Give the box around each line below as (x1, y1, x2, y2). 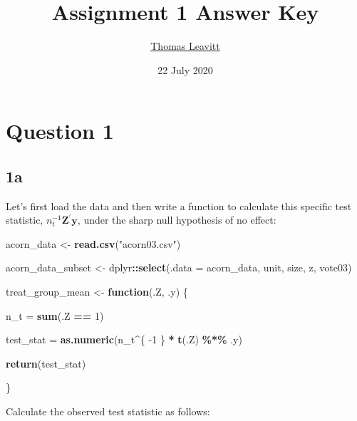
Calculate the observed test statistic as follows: (6, 404, 210, 419)
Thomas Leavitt (150, 38, 220, 53)
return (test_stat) (6, 355, 86, 370)
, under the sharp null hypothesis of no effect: (77, 212, 276, 227)
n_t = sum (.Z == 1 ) (6, 308, 104, 323)
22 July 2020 (157, 62, 213, 77)
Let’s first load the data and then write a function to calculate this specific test (6, 198, 352, 213)
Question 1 (6, 116, 114, 145)
